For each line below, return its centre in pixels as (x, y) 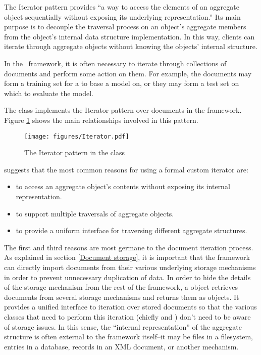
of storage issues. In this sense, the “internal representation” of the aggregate (123, 326)
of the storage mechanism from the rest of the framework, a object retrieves (121, 287)
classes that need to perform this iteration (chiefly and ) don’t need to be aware (127, 316)
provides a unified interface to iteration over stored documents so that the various (130, 307)
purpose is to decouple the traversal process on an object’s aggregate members (125, 27)
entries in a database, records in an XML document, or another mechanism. (121, 346)
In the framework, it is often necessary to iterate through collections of (115, 63)
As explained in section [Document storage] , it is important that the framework (127, 257)
